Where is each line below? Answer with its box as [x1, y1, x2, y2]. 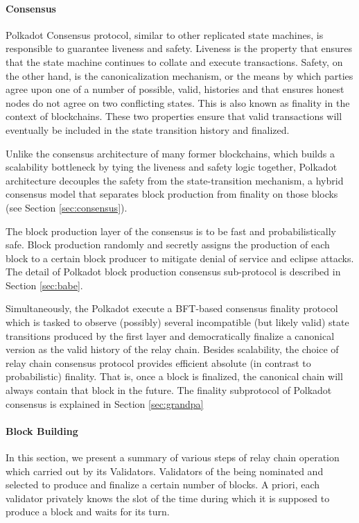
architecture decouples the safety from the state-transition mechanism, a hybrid [6, 173, 344, 187]
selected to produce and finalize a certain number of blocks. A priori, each [6, 477, 320, 492]
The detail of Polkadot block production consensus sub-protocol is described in [6, 264, 341, 279]
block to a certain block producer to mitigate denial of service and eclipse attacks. [6, 250, 354, 265]
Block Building [6, 423, 78, 438]
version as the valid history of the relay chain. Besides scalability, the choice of [6, 342, 339, 357]
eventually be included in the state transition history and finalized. [6, 122, 290, 137]
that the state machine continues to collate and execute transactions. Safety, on [6, 54, 343, 69]
